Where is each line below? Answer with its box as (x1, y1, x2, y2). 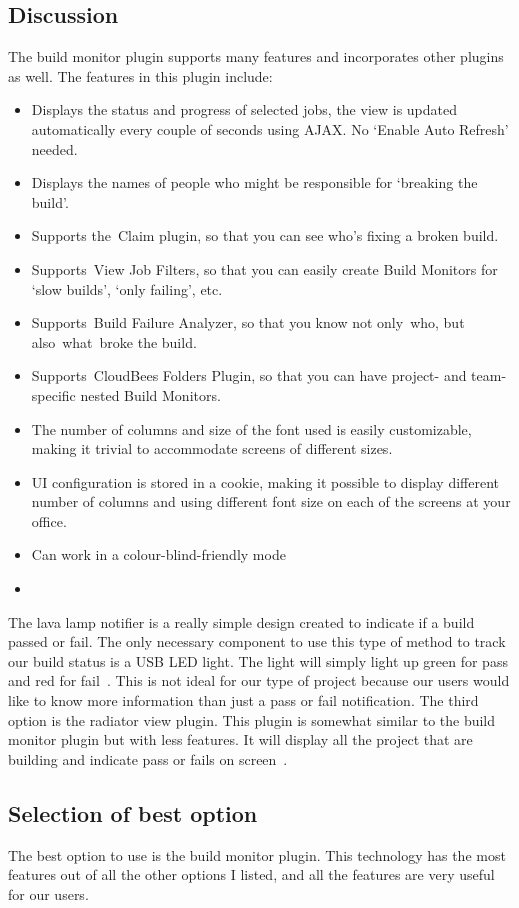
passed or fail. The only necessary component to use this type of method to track (8, 631, 506, 652)
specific (31, 384, 76, 405)
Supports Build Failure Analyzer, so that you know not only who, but (31, 312, 465, 333)
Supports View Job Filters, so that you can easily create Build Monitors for (31, 258, 498, 279)
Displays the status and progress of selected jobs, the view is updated (31, 99, 458, 120)
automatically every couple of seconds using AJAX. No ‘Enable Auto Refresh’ (31, 118, 509, 139)
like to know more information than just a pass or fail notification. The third (8, 690, 479, 711)
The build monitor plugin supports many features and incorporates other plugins (8, 46, 504, 67)
